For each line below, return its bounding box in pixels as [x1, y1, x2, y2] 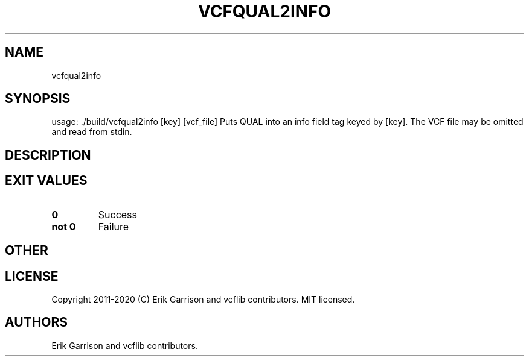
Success [98, 208, 138, 221]
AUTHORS [5, 315, 68, 330]
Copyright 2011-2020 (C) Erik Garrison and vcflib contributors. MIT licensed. [51, 294, 355, 304]
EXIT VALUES [5, 173, 88, 189]
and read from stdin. [51, 127, 132, 137]
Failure [98, 220, 129, 233]
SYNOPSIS [5, 91, 71, 107]
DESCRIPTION [5, 147, 91, 163]
